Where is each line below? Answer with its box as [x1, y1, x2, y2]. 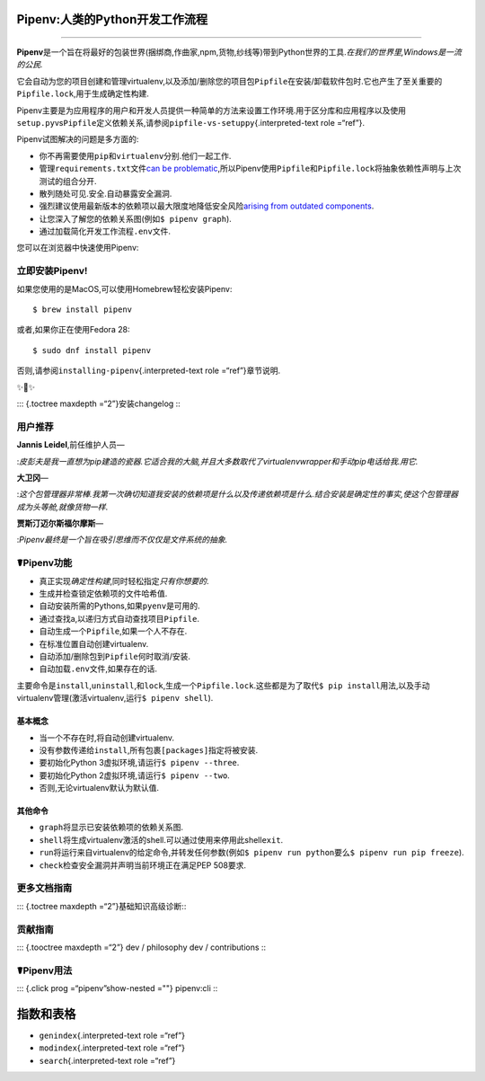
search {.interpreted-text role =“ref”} [39, 1055, 176, 1066]
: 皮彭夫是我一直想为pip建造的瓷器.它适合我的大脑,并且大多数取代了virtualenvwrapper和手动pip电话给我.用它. [16, 456, 419, 466]
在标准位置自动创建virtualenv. [39, 638, 149, 649]
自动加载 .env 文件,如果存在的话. [39, 663, 157, 674]
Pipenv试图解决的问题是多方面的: [16, 134, 139, 145]
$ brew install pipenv [32, 305, 133, 315]
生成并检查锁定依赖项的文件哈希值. [39, 588, 168, 598]
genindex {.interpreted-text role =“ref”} [39, 1030, 186, 1041]
